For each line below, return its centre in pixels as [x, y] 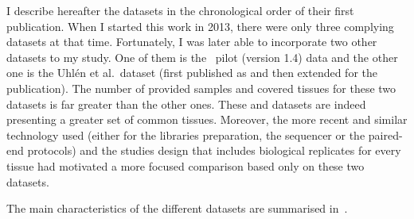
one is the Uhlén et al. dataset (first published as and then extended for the [192, 73]
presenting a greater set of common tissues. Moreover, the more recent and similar [207, 119]
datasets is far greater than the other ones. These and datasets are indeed [186, 104]
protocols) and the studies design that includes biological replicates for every [214, 150]
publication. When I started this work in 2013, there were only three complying [200, 26]
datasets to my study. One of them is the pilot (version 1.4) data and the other [202, 57]
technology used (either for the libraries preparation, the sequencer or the [186, 134]
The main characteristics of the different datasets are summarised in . [177, 208]
